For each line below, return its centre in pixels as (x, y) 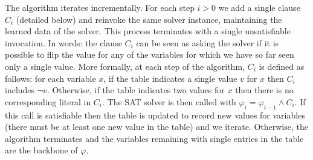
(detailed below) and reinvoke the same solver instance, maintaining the (149, 19)
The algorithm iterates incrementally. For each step (100, 7)
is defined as (282, 66)
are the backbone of (41, 150)
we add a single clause (259, 7)
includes (20, 90)
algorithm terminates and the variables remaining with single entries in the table (154, 138)
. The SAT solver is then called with (169, 101)
